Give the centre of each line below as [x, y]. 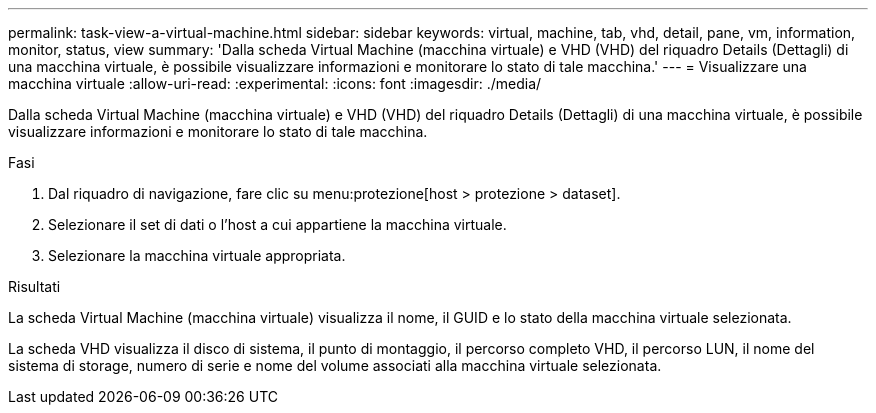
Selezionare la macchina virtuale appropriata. [197, 255]
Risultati [34, 286]
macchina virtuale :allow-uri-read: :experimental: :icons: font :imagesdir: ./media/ [275, 83]
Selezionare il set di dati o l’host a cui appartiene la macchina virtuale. [277, 224]
